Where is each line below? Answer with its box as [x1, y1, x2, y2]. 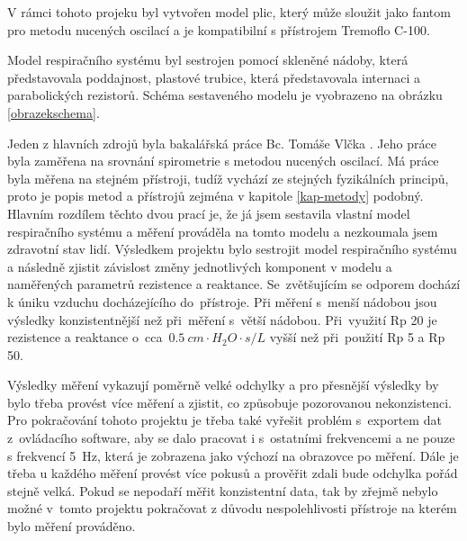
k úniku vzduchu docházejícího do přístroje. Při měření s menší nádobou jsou [7, 292, 437, 311]
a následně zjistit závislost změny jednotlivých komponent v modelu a [7, 257, 392, 275]
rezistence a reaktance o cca [7, 328, 163, 347]
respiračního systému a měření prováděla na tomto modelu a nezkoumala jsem [7, 221, 438, 240]
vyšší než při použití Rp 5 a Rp [269, 328, 445, 347]
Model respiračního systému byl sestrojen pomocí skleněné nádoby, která [7, 50, 409, 69]
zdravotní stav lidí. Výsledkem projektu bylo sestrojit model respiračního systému [7, 239, 457, 258]
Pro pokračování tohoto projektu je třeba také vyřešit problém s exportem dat [7, 410, 442, 429]
